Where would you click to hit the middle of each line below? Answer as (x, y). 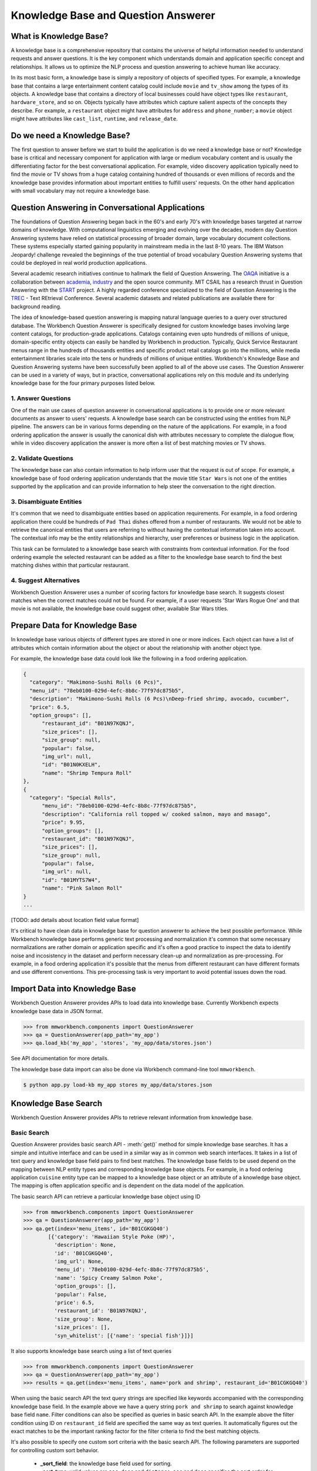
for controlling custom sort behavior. (55, 1450)
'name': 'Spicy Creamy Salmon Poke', (108, 1278)
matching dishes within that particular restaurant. (70, 565)
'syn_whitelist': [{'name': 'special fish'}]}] (124, 1335)
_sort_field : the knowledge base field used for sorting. (106, 1464)
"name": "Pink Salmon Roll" (82, 888)
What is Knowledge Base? (60, 36)
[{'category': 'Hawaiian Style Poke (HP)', (112, 1237)
